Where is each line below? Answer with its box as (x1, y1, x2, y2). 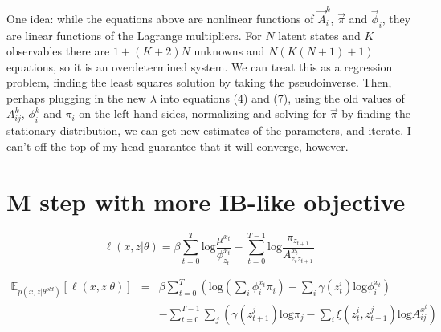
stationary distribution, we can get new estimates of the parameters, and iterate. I (6, 122, 411, 139)
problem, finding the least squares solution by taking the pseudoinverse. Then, (6, 74, 392, 91)
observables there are (6, 43, 110, 59)
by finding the (341, 105, 410, 122)
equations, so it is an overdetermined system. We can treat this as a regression (6, 58, 393, 75)
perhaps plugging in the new (6, 89, 146, 106)
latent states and (278, 26, 361, 43)
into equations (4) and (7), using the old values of (160, 89, 405, 106)
